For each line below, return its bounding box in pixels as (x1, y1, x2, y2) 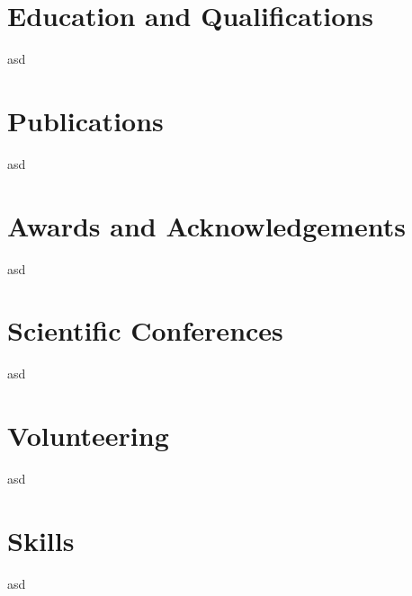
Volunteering (7, 417, 169, 454)
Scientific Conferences (7, 312, 283, 349)
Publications (7, 102, 164, 138)
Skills (7, 521, 75, 558)
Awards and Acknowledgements (7, 207, 406, 244)
